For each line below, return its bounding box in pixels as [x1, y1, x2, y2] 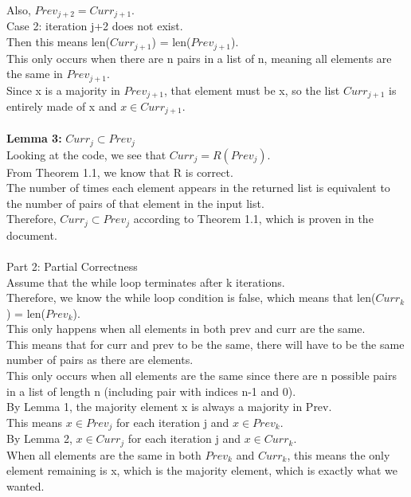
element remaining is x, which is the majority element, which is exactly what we [6, 462, 398, 479]
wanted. [6, 477, 45, 494]
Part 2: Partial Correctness [6, 257, 138, 274]
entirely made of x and [6, 98, 117, 114]
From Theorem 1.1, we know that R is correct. [6, 163, 233, 180]
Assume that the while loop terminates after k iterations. [6, 273, 285, 290]
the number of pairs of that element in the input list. [6, 194, 264, 211]
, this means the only [287, 446, 390, 463]
